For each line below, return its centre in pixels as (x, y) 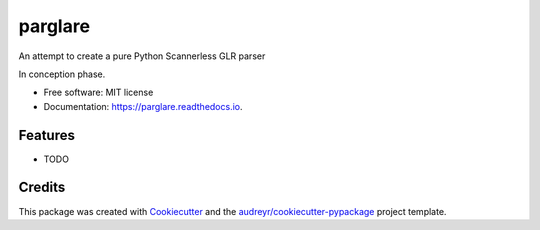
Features (46, 135)
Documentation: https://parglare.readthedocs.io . (143, 106)
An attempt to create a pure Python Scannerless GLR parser (142, 56)
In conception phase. (62, 74)
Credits (42, 187)
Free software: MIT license (98, 92)
